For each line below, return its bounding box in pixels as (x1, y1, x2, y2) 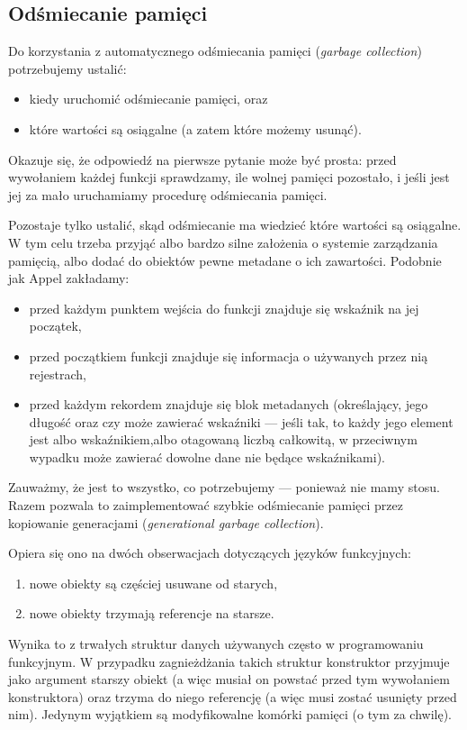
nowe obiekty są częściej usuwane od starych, (29, 573, 278, 592)
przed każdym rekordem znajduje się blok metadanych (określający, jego (29, 395, 428, 414)
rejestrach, (29, 364, 86, 383)
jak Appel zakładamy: (8, 269, 130, 287)
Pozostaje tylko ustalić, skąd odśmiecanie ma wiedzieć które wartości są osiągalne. (8, 215, 462, 234)
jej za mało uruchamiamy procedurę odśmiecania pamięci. (8, 185, 328, 204)
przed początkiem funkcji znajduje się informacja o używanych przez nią (29, 346, 428, 365)
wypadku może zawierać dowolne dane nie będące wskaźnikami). (29, 447, 385, 466)
